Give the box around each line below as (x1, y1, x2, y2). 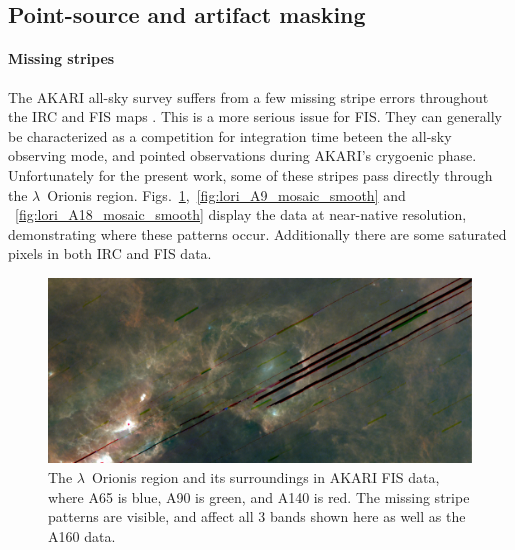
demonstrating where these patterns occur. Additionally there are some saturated (8, 223, 507, 244)
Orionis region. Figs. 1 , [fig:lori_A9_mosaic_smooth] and (47, 184, 406, 205)
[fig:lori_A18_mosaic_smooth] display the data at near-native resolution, (15, 204, 467, 225)
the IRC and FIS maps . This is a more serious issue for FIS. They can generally (8, 106, 502, 127)
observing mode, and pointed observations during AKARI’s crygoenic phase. (8, 145, 477, 166)
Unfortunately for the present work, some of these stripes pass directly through (8, 164, 493, 185)
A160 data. (48, 525, 116, 546)
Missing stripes (8, 48, 115, 69)
